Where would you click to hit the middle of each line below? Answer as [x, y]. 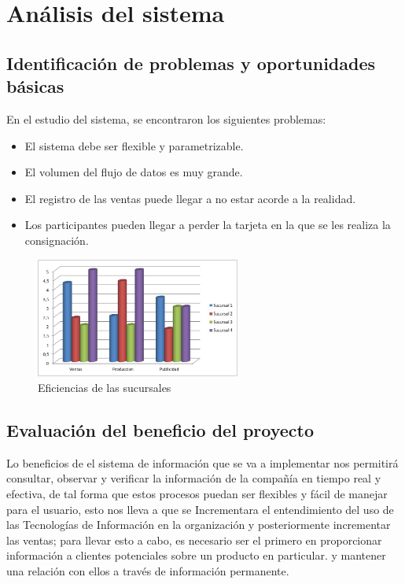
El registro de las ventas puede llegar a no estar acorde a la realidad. [190, 198]
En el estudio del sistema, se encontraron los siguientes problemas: [166, 118]
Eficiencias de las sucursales [105, 387]
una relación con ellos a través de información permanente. [148, 570]
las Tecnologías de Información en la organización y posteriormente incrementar [199, 525]
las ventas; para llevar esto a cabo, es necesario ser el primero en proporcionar [194, 540]
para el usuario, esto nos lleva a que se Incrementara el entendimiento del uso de [200, 509]
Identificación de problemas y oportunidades [191, 63]
